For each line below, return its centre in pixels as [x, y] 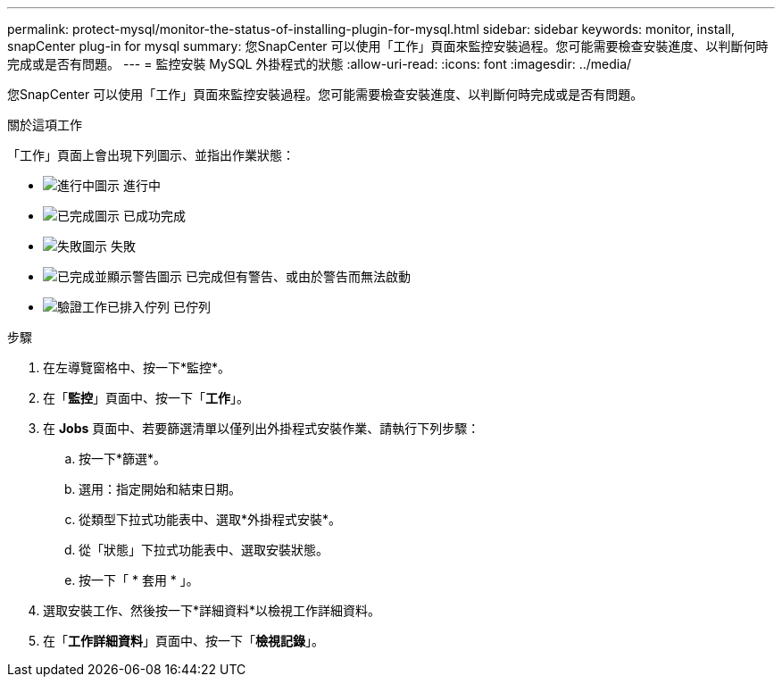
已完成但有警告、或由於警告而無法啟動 [298, 276]
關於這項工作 [45, 125]
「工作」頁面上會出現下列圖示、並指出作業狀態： [151, 155]
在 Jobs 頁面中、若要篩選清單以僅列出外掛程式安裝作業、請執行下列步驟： [262, 428]
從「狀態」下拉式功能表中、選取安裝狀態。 [204, 550]
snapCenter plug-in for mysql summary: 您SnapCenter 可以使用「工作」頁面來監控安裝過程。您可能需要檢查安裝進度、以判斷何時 [388, 46]
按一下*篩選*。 [123, 459]
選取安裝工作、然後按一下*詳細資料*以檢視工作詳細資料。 [212, 610]
